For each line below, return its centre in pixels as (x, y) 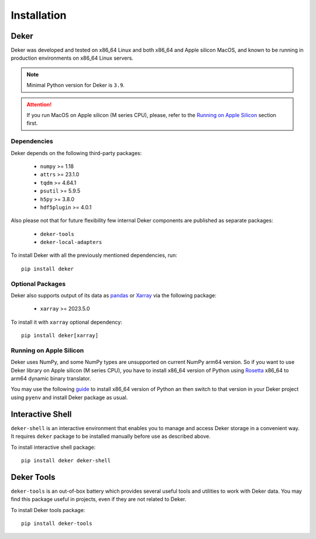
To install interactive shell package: (53, 447)
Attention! (39, 104)
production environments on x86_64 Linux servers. (72, 58)
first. (32, 123)
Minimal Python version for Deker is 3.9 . (76, 85)
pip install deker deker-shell (66, 460)
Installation (39, 15)
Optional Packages (38, 284)
